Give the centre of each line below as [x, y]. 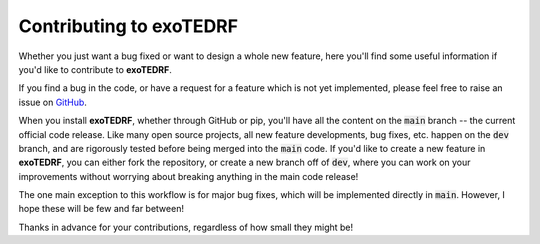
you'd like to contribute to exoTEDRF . [95, 69]
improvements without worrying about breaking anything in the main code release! [188, 176]
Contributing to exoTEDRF [128, 26]
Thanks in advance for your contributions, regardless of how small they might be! [186, 227]
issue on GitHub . [52, 102]
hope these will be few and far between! [101, 209]
